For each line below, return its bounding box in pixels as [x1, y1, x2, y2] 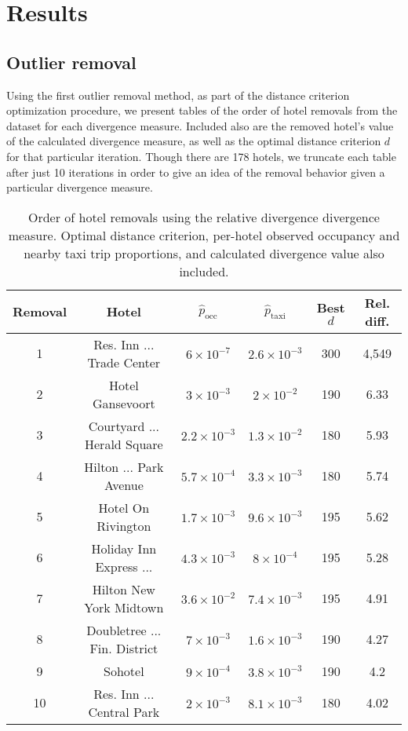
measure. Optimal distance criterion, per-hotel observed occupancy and [8, 225, 400, 244]
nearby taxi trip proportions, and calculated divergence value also [24, 243, 384, 262]
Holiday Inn [91, 539, 157, 557]
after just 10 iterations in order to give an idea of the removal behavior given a [6, 163, 385, 180]
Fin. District [89, 638, 158, 657]
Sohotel [104, 661, 144, 680]
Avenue [104, 475, 144, 494]
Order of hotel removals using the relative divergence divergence [28, 207, 380, 226]
